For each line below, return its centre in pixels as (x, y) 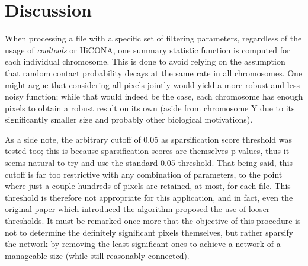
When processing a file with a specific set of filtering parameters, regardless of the (153, 38)
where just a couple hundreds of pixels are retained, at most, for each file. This (148, 186)
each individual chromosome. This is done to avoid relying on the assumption (145, 61)
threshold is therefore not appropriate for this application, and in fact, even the (149, 197)
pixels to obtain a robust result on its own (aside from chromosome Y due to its (150, 108)
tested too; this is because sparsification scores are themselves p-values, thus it (147, 151)
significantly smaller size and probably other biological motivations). (129, 119)
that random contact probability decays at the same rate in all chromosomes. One (154, 73)
